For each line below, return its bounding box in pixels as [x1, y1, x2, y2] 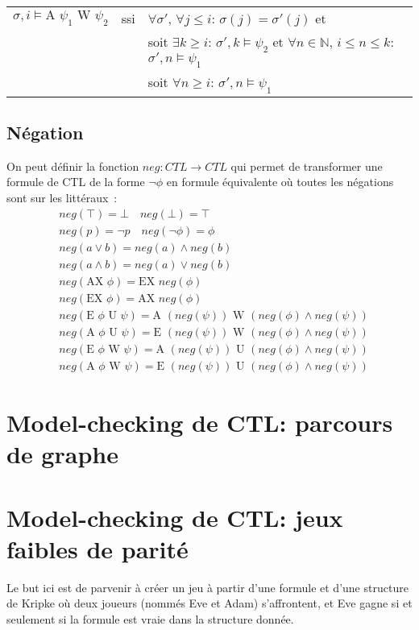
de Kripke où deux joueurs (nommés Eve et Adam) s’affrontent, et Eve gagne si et [6, 595, 413, 611]
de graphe [6, 437, 118, 470]
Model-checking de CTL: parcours [6, 406, 393, 439]
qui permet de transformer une [230, 157, 383, 174]
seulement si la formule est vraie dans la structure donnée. [6, 610, 294, 627]
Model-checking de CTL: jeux [6, 500, 343, 533]
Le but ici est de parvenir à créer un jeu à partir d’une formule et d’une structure [6, 578, 409, 595]
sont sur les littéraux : [6, 189, 118, 205]
